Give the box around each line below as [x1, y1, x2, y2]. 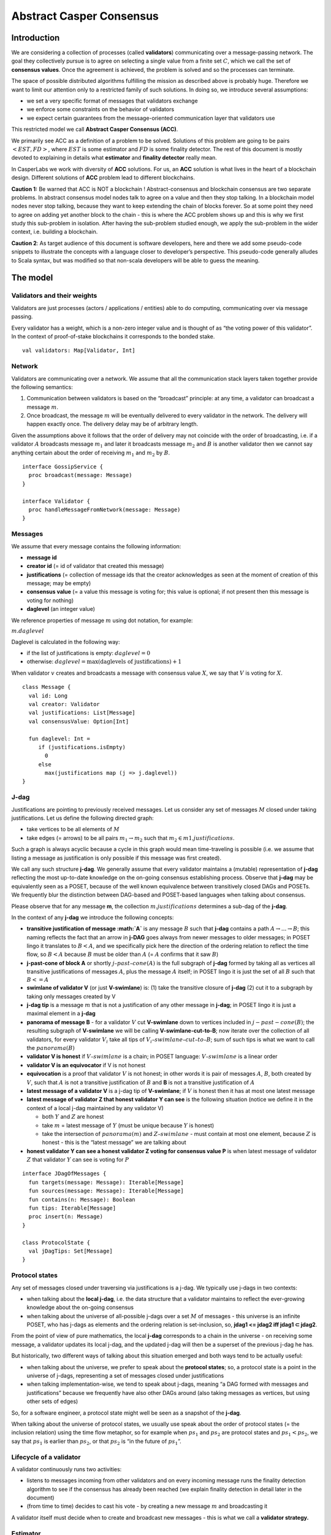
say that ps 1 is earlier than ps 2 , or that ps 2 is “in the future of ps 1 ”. [11, 1437, 181, 1446]
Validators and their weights [11, 292, 97, 300]
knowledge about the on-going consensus [26, 1304, 134, 1311]
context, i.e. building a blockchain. [11, 228, 98, 236]
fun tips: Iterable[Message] [28, 1205, 116, 1212]
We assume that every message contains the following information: [11, 542, 181, 550]
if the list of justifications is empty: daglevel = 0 [26, 650, 150, 657]
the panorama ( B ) [26, 1044, 75, 1051]
